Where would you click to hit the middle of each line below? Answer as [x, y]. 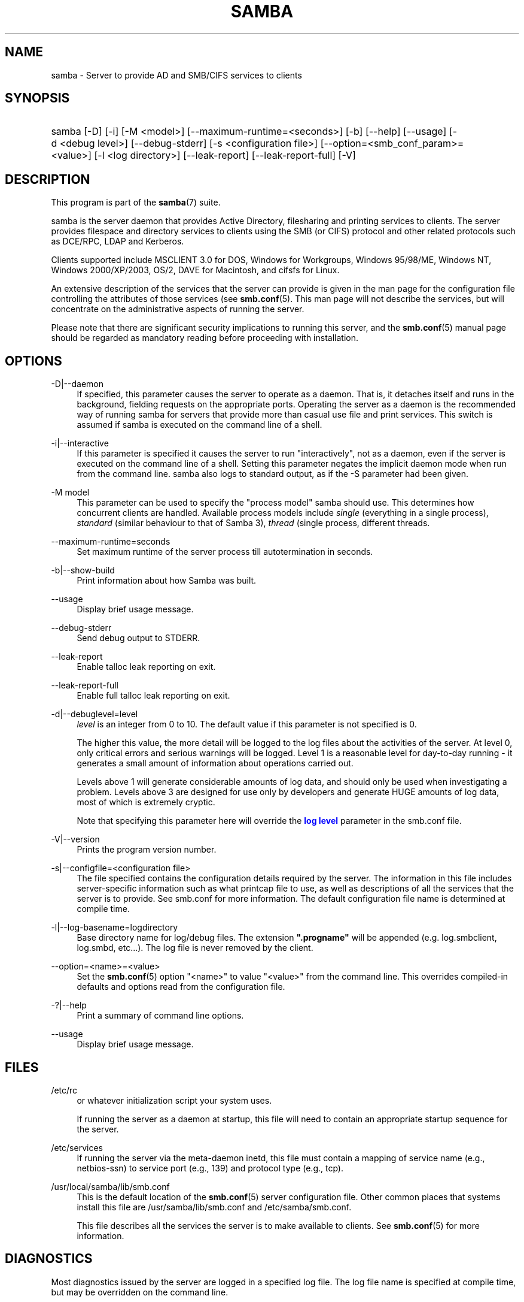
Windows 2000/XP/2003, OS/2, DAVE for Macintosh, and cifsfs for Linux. [195, 270]
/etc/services [77, 1147]
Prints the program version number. [147, 850]
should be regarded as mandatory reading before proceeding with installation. [205, 338]
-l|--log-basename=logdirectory [115, 928]
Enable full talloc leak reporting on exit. [153, 696]
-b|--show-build [83, 570]
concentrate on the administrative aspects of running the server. [178, 309]
